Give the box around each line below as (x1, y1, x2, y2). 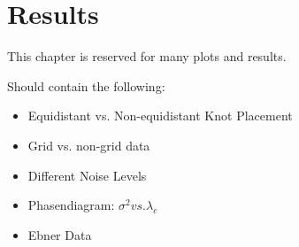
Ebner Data (27, 225, 92, 243)
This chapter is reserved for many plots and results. (7, 47, 287, 66)
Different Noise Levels (27, 166, 147, 184)
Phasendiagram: (27, 196, 115, 214)
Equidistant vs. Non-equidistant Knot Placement (27, 106, 293, 125)
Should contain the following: (7, 76, 165, 95)
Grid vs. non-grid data (27, 135, 150, 154)
